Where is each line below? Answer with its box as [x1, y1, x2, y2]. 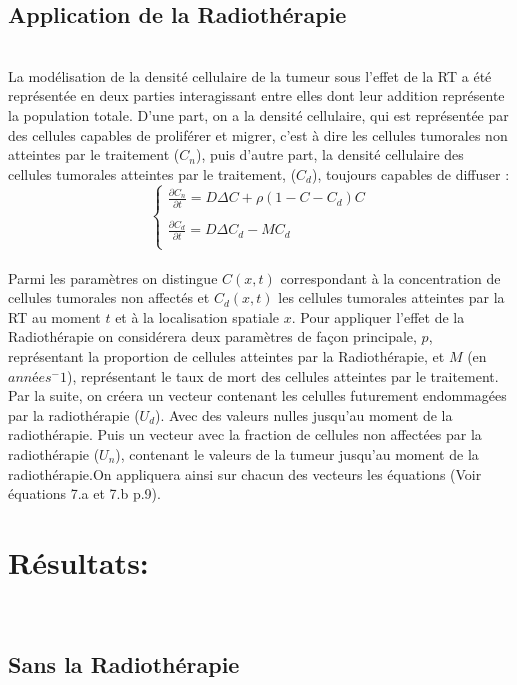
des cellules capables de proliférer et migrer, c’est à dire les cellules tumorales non [8, 124, 508, 145]
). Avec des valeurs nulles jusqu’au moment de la [155, 404, 453, 425]
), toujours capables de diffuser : [312, 163, 510, 184]
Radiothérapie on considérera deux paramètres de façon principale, [8, 326, 417, 347]
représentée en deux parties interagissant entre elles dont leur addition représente [8, 85, 505, 106]
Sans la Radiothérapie [8, 648, 240, 679]
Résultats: [8, 541, 149, 582]
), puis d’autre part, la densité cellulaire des [195, 144, 464, 165]
